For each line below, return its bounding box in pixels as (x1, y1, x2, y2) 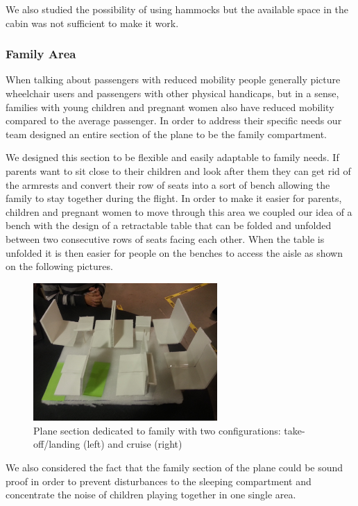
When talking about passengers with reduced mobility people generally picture (6, 72, 341, 87)
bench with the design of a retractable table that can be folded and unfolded (6, 218, 332, 233)
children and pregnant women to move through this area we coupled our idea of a (6, 204, 352, 219)
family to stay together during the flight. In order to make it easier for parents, (6, 191, 342, 205)
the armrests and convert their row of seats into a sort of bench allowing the (6, 177, 330, 192)
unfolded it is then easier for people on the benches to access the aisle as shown (6, 245, 343, 260)
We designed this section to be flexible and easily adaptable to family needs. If (6, 150, 339, 165)
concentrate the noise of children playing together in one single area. (6, 487, 296, 502)
